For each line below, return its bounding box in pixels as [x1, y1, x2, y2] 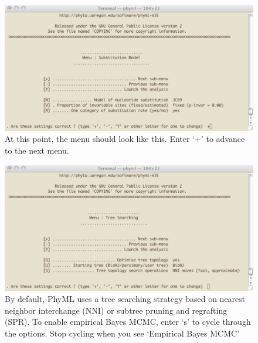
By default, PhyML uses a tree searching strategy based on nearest [5, 293, 246, 305]
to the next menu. [5, 144, 69, 157]
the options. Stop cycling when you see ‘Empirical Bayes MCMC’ [5, 327, 240, 339]
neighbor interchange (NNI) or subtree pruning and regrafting [5, 304, 228, 316]
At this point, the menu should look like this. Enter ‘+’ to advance [5, 133, 245, 145]
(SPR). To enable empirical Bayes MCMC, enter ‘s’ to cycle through [5, 315, 251, 328]
